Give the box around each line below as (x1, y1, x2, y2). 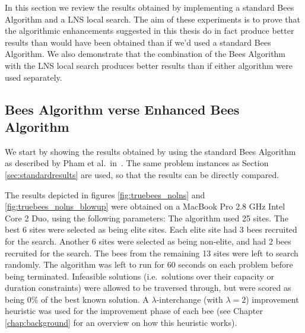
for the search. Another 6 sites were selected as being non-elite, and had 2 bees (5, 234, 291, 247)
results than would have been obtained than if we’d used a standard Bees (5, 36, 271, 48)
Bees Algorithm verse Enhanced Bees (5, 100, 240, 118)
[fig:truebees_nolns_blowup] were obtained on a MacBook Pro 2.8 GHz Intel (5, 200, 285, 213)
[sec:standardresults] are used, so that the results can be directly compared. (5, 168, 279, 180)
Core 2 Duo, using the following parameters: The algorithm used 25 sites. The (5, 211, 288, 224)
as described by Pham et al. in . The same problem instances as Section (5, 157, 269, 169)
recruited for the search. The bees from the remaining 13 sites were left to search (5, 246, 298, 259)
